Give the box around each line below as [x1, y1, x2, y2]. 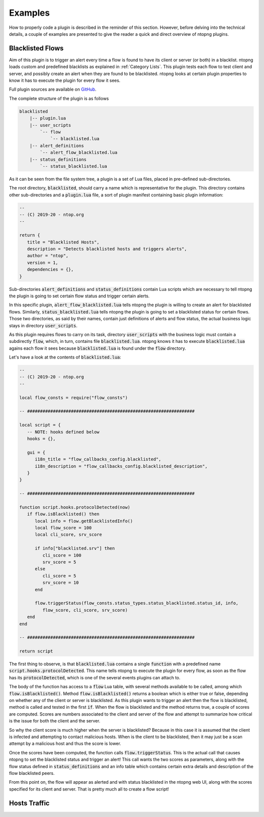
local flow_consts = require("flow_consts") [19, 395, 128, 400]
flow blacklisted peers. [9, 770, 55, 776]
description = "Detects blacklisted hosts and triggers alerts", [27, 246, 187, 252]
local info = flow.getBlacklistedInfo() [35, 518, 133, 524]
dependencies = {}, [27, 267, 74, 272]
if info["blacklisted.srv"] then [35, 546, 115, 551]
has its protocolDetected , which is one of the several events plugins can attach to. [9, 674, 181, 680]
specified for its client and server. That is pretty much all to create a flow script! [9, 786, 169, 792]
